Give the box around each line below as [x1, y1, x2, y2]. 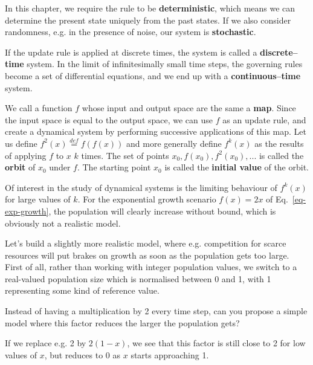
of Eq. [266, 193, 288, 205]
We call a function [5, 102, 73, 114]
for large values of [5, 193, 71, 205]
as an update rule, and [222, 113, 306, 126]
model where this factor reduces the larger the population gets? [5, 316, 240, 329]
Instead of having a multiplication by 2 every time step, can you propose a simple [5, 305, 308, 317]
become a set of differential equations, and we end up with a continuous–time [5, 69, 301, 82]
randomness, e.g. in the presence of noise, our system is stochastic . [5, 25, 256, 38]
